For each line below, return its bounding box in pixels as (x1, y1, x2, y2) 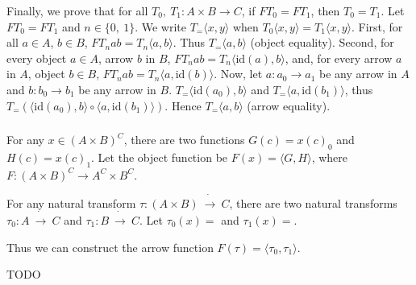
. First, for (351, 18, 403, 35)
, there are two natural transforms (229, 194, 397, 211)
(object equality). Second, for (250, 34, 394, 51)
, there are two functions (123, 131, 245, 148)
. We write (135, 18, 186, 35)
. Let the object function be (91, 148, 228, 165)
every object (6, 49, 67, 66)
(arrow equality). (247, 97, 331, 114)
